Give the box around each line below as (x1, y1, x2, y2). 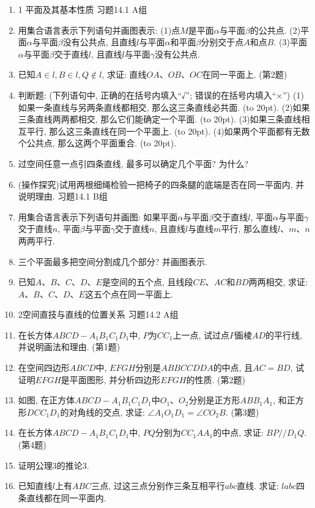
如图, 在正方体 (18, 394, 75, 406)
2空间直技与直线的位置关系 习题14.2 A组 (18, 308, 179, 321)
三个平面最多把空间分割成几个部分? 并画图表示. (18, 255, 207, 267)
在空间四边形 (18, 361, 70, 374)
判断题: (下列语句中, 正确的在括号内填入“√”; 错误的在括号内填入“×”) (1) (18, 88, 304, 101)
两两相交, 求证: (248, 275, 308, 288)
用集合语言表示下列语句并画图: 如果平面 (18, 210, 178, 223)
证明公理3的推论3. (18, 458, 89, 471)
